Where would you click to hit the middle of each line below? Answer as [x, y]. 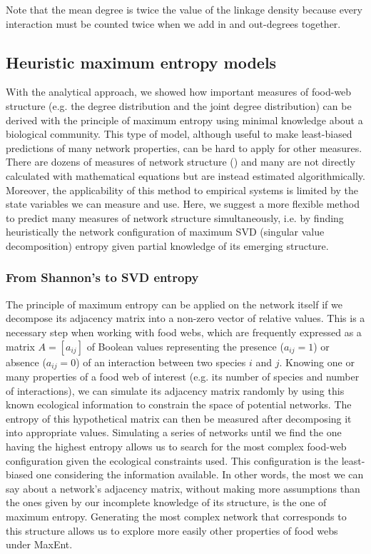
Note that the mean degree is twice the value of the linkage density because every [184, 9]
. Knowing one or [317, 362]
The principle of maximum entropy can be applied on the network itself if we [174, 304]
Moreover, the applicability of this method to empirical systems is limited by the [182, 190]
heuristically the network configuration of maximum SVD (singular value [165, 232]
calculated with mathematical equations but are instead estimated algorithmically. [185, 175]
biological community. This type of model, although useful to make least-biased [179, 134]
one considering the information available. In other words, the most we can [200, 474]
